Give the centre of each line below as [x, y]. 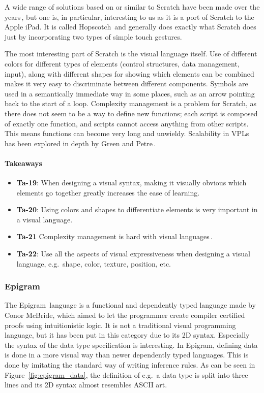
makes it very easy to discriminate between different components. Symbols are [126, 84]
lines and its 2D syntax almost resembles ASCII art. [86, 385]
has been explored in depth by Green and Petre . [80, 143]
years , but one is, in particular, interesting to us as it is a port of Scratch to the [129, 17]
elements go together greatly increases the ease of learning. [108, 192]
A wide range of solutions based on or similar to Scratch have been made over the [132, 7]
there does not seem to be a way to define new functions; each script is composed [131, 113]
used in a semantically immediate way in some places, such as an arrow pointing [130, 93]
